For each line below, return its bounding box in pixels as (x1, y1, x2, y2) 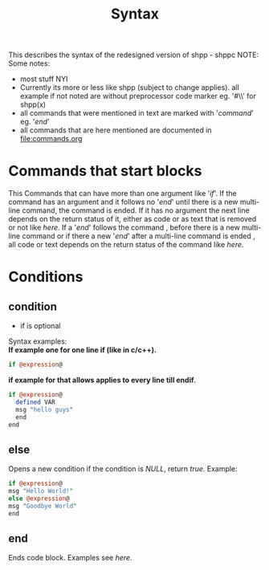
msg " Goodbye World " (8, 502, 78, 510)
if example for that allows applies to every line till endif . (8, 375, 197, 385)
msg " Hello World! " (8, 487, 74, 495)
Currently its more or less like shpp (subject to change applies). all (19, 83, 239, 92)
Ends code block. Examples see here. (8, 553, 132, 563)
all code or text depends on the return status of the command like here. (8, 240, 244, 250)
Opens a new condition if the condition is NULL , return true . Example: (8, 464, 238, 474)
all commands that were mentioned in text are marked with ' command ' (19, 108, 255, 118)
